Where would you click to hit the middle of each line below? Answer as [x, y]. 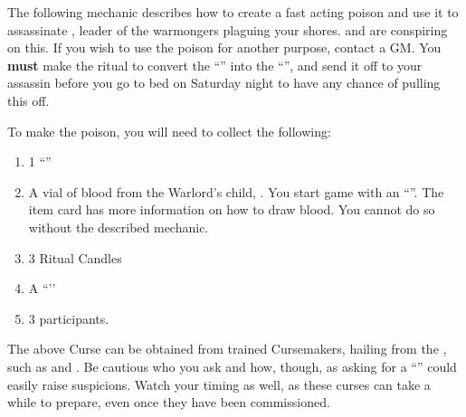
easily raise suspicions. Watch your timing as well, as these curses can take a [219, 384]
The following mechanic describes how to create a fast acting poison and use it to [233, 12]
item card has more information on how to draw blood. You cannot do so [232, 209]
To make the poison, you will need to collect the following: [169, 131]
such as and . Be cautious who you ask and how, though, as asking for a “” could [232, 366]
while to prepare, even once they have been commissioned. [169, 402]
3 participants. [69, 318]
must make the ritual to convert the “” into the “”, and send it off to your [215, 65]
